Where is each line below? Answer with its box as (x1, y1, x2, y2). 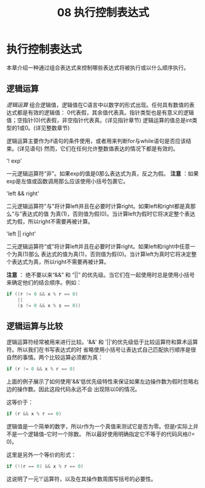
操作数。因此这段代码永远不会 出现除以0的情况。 (17, 385, 141, 393)
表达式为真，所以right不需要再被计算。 (11, 258, 110, 265)
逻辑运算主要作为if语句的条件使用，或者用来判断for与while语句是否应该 (6, 137, 186, 144)
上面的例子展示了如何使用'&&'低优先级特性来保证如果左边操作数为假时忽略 (6, 378, 194, 385)
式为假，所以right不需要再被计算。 (6, 217, 94, 225)
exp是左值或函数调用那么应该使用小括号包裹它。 (6, 177, 129, 185)
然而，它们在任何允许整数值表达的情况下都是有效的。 (44, 145, 179, 152)
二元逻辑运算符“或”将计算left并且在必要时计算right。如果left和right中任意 (6, 242, 190, 250)
